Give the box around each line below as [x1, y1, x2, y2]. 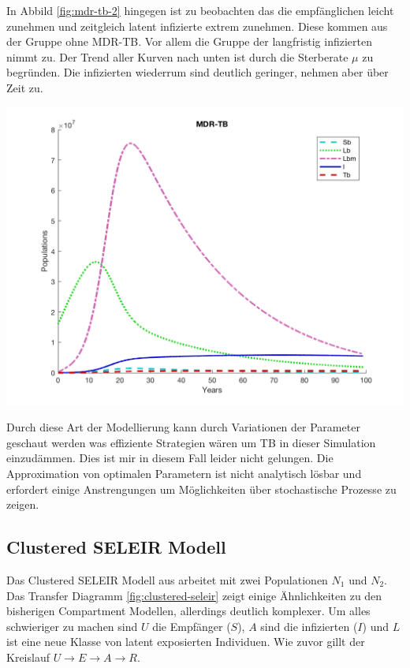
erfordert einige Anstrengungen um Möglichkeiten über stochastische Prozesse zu [6, 480, 397, 497]
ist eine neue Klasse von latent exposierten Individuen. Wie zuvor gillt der [6, 633, 365, 650]
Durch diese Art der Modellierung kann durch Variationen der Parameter [6, 419, 360, 435]
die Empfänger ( [152, 618, 231, 634]
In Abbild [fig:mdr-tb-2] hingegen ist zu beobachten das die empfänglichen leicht [6, 2, 394, 18]
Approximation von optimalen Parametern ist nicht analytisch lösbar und [6, 465, 362, 481]
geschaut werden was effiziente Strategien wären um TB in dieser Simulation [6, 434, 376, 450]
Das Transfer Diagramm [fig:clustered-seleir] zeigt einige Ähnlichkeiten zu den [6, 587, 382, 603]
